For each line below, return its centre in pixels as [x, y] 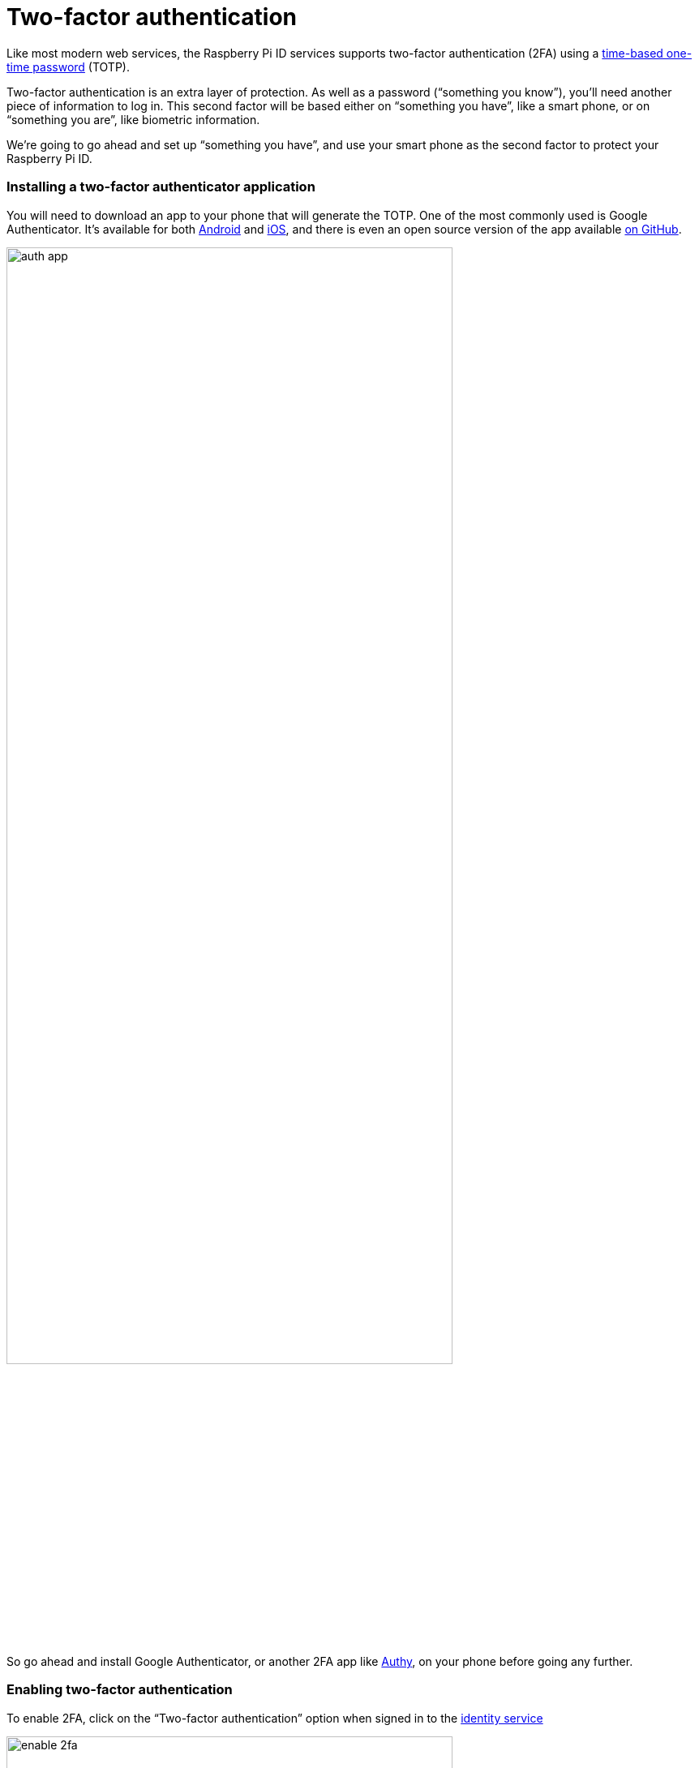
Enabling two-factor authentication [120, 1690]
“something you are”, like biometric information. [133, 119]
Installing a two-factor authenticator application [161, 187]
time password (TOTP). [68, 67]
